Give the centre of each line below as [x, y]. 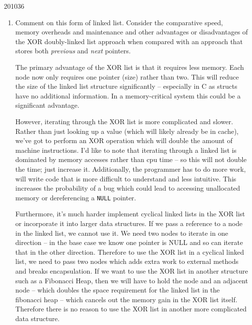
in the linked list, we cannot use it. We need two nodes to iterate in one [122, 233]
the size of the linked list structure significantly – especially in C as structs [126, 86]
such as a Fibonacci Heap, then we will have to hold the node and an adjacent [132, 280]
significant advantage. [47, 105]
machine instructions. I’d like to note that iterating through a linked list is [126, 150]
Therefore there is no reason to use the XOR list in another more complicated [131, 309]
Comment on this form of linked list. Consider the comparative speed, [119, 22]
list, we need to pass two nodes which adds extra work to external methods [127, 261]
